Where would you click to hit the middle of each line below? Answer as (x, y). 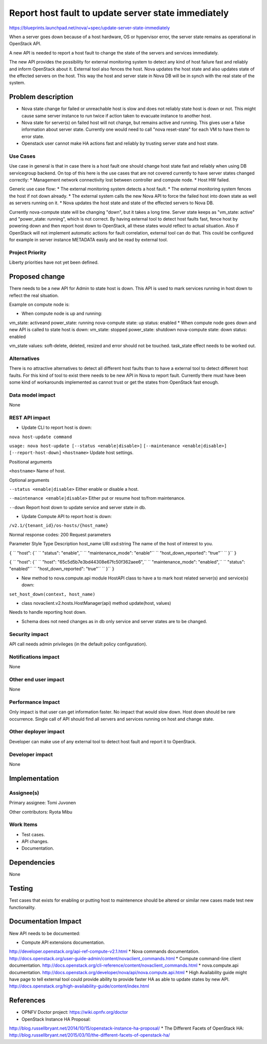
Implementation (34, 778)
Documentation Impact (45, 921)
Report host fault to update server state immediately (119, 13)
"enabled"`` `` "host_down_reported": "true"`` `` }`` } (62, 569)
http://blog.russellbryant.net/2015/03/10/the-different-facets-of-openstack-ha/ (89, 1035)
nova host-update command (41, 437)
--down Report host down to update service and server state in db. (78, 507)
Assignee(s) (24, 793)
